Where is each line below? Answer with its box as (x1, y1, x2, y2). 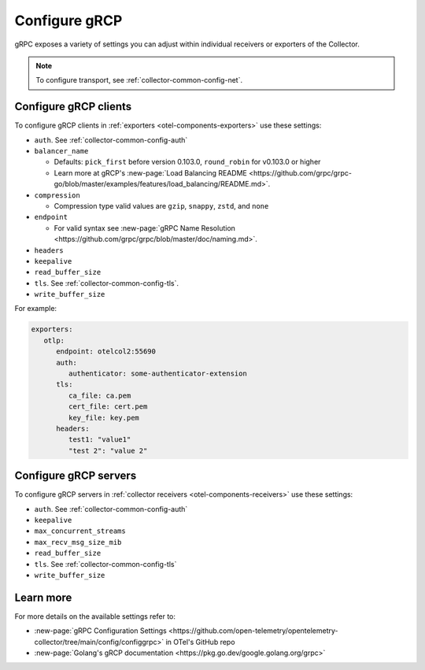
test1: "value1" (68, 435, 131, 444)
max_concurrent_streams (34, 527, 126, 535)
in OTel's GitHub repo (165, 637, 235, 646)
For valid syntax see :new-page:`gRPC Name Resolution (54, 223, 236, 232)
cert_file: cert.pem (68, 402, 148, 411)
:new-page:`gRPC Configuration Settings (34, 626, 167, 635)
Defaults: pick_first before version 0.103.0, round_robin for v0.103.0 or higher (54, 157, 321, 167)
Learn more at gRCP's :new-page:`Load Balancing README (54, 168, 248, 177)
